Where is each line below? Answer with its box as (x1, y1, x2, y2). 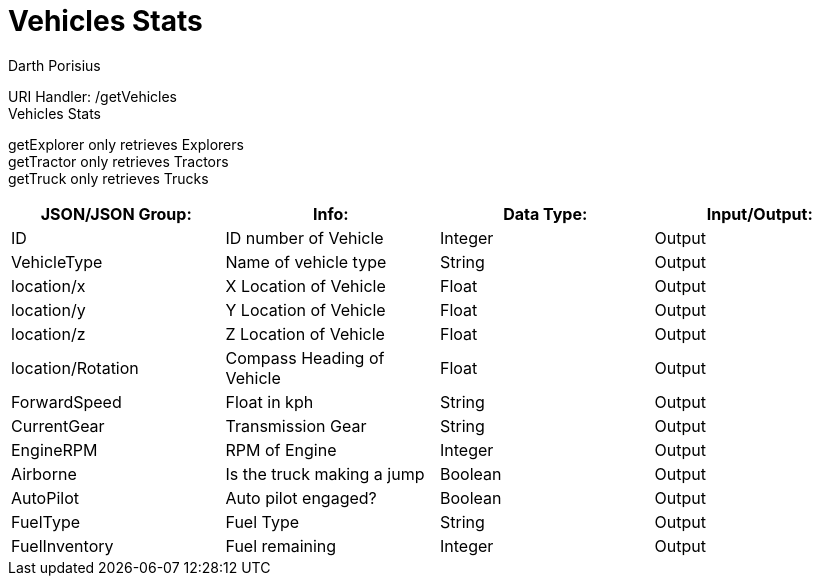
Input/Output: (706, 203, 813, 224)
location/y (11, 299, 86, 320)
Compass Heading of (225, 347, 385, 368)
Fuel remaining (225, 535, 337, 556)
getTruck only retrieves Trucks (8, 169, 209, 187)
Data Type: (503, 203, 588, 224)
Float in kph (225, 391, 314, 412)
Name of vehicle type (225, 251, 387, 272)
